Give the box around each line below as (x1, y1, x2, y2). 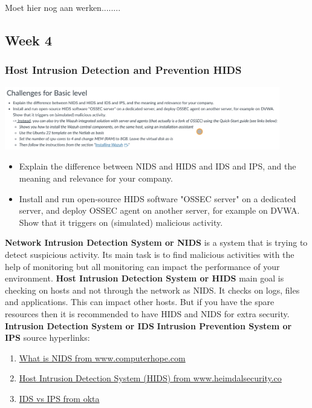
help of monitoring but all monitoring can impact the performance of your (5, 260, 280, 272)
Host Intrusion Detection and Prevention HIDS (5, 62, 242, 77)
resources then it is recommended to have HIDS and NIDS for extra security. (5, 307, 290, 320)
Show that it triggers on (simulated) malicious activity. (19, 216, 223, 228)
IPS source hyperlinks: (5, 331, 90, 344)
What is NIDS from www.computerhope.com (19, 351, 186, 364)
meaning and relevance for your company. (19, 171, 173, 184)
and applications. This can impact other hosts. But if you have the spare (5, 295, 275, 308)
